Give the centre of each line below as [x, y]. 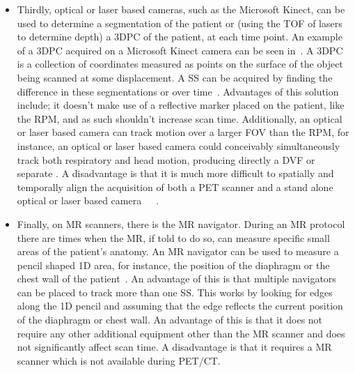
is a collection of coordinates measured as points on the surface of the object [180, 64]
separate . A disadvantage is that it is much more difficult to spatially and [175, 173]
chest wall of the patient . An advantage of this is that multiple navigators [176, 279]
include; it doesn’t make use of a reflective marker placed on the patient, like [181, 105]
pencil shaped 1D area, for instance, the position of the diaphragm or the [173, 265]
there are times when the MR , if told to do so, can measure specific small [173, 237]
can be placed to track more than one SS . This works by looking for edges [175, 292]
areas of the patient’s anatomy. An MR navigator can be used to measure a [178, 251]
